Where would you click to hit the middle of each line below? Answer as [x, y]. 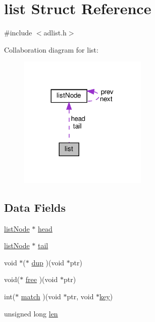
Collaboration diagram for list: [51, 49]
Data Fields [35, 207]
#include [18, 33]
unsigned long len [31, 313]
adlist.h [55, 33]
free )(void [42, 279]
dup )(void [48, 262]
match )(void [41, 296]
